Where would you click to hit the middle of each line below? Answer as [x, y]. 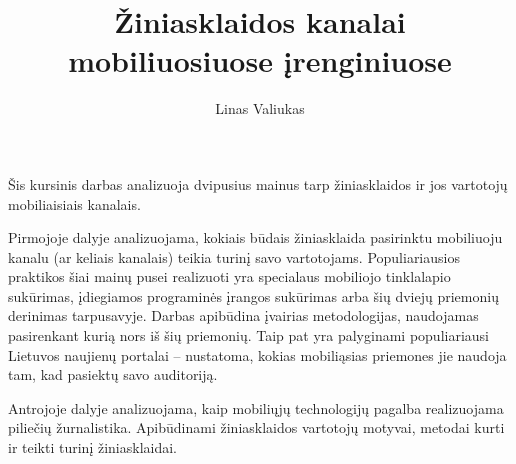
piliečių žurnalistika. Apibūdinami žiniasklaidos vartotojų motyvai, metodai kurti [256, 427]
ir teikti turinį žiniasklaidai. [92, 447]
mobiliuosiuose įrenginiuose [260, 60]
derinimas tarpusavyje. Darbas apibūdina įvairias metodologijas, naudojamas [243, 315]
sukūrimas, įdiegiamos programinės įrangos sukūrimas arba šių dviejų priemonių [253, 295]
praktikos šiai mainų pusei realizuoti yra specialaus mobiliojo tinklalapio [229, 276]
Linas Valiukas [260, 108]
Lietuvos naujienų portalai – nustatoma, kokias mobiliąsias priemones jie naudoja [257, 354]
